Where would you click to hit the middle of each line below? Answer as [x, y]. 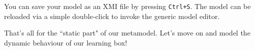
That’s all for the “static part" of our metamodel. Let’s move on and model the [127, 33]
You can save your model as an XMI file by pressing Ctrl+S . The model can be [127, 6]
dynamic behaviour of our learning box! [66, 42]
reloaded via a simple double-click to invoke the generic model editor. [112, 16]
